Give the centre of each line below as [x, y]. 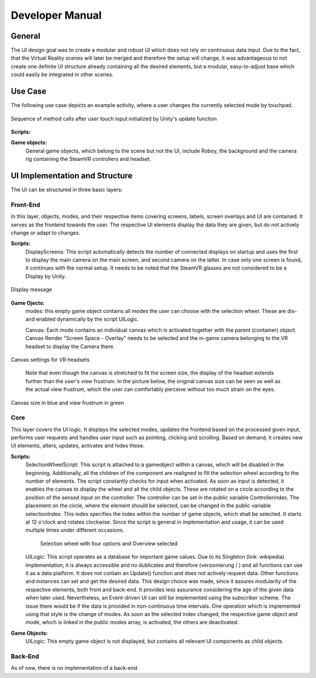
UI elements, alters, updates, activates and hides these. [78, 446]
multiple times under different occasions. [75, 530]
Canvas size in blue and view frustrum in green [67, 402]
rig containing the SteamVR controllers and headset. [88, 159]
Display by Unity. [46, 276]
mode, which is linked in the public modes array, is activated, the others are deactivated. [132, 622]
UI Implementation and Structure [72, 175]
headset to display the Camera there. [70, 346]
